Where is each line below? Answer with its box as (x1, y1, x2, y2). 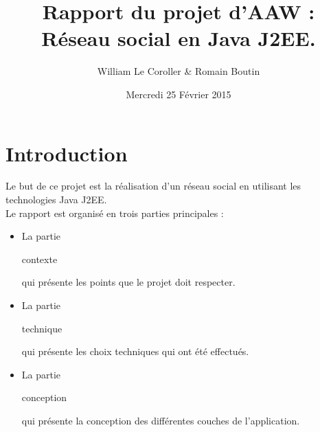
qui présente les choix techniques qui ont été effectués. (21, 344, 249, 359)
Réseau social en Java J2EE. (41, 24, 316, 52)
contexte (21, 251, 58, 266)
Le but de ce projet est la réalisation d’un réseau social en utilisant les (5, 179, 301, 193)
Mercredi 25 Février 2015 (126, 87, 231, 101)
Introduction (5, 139, 128, 167)
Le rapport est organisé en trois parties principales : (5, 205, 224, 220)
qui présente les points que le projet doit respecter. (21, 275, 236, 289)
